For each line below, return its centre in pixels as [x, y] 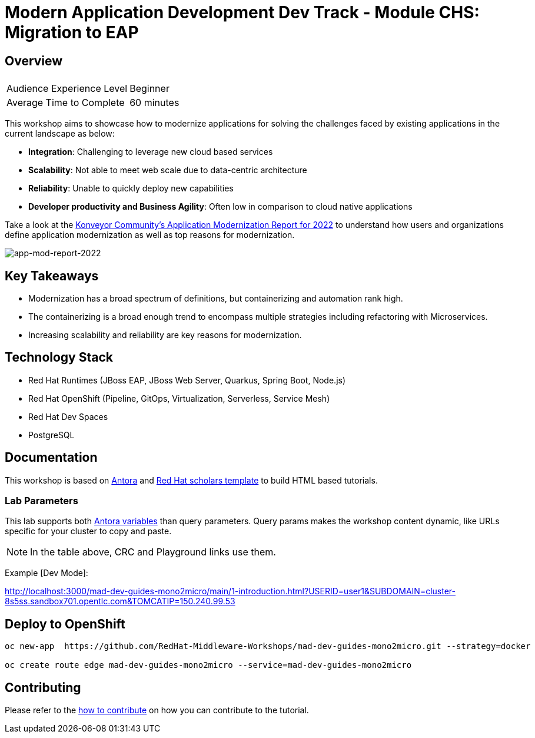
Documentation [51, 458]
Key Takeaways [52, 276]
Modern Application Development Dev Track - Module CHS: [242, 12]
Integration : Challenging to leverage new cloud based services [151, 152]
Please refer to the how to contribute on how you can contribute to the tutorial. [157, 710]
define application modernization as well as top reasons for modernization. [150, 235]
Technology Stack [59, 358]
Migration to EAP [72, 32]
